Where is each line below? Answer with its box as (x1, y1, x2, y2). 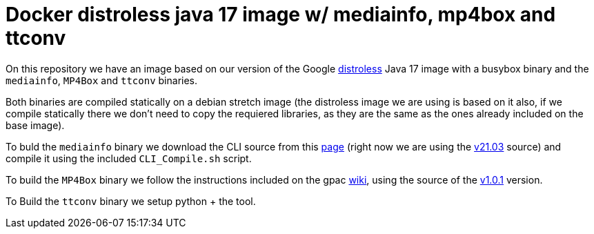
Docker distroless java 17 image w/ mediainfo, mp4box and (6, 3, 556, 26)
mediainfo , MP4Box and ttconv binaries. (6, 74, 198, 86)
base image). (6, 119, 65, 131)
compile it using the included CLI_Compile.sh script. (6, 152, 252, 164)
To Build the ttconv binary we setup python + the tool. (6, 195, 256, 207)
